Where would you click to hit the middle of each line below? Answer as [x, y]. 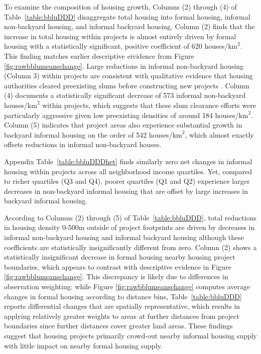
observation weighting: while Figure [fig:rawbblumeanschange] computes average [127, 286]
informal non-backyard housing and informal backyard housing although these [124, 237]
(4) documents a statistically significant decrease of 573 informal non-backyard [125, 95]
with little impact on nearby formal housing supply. [83, 345]
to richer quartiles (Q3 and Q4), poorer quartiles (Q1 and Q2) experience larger [127, 181]
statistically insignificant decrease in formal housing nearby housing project [120, 257]
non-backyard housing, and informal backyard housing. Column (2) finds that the [129, 26]
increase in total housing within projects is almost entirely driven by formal [120, 36]
